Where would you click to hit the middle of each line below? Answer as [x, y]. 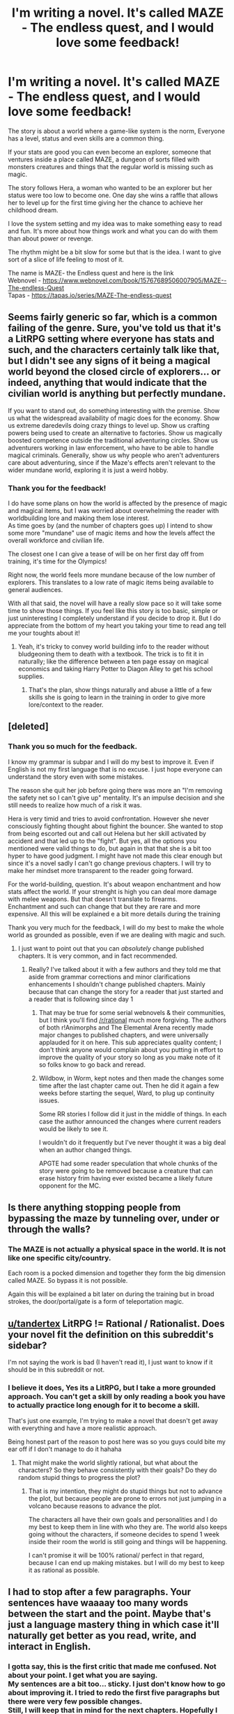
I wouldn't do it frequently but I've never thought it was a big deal [132, 1142]
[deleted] [29, 727]
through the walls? [49, 1229]
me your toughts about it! [44, 633]
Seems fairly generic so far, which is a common [113, 317]
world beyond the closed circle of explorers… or [115, 372]
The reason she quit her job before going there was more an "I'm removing [115, 790]
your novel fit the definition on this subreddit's [111, 1334]
